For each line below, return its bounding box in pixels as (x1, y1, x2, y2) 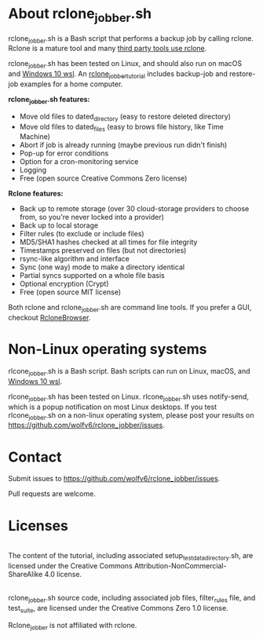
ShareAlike (8, 570, 43, 579)
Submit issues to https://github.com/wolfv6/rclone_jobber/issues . (8, 474, 221, 484)
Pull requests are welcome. (8, 489, 96, 498)
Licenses (8, 517, 69, 535)
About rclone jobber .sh (8, 5, 152, 25)
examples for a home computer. (20, 79, 123, 89)
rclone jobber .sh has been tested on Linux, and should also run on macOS (8, 59, 242, 71)
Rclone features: (8, 189, 64, 199)
